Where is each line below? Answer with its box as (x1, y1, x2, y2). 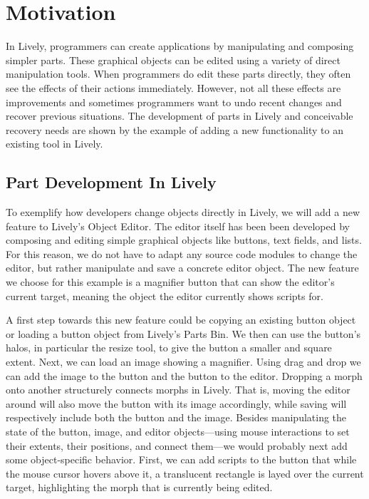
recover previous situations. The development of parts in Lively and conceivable (6, 108, 353, 123)
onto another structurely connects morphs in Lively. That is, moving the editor (6, 382, 350, 397)
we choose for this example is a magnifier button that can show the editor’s (6, 274, 335, 289)
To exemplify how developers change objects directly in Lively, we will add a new (6, 205, 360, 220)
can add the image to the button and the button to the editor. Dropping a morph (6, 368, 363, 383)
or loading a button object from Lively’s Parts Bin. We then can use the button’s (6, 326, 361, 341)
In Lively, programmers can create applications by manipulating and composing (6, 38, 354, 53)
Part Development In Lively (6, 171, 217, 193)
